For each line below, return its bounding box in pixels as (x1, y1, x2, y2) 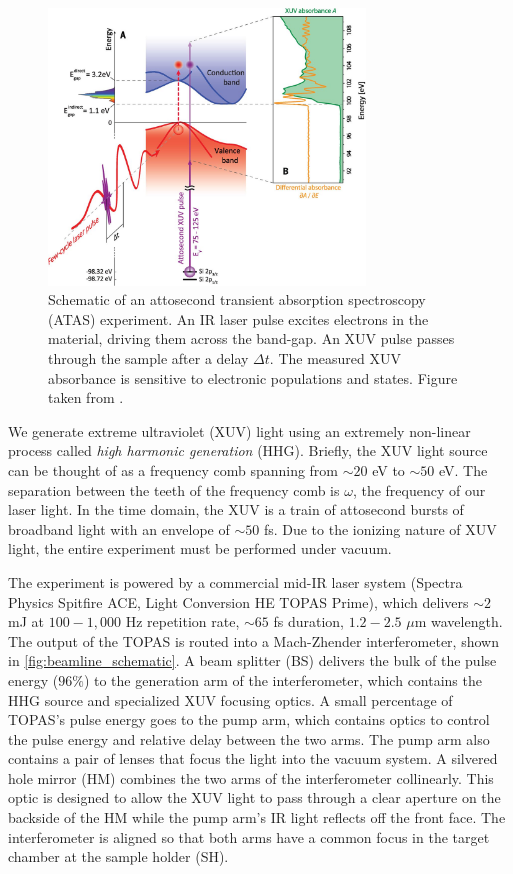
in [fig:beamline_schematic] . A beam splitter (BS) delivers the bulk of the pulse (8, 650, 497, 671)
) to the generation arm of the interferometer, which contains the (83, 669, 482, 690)
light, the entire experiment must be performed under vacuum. (8, 538, 392, 559)
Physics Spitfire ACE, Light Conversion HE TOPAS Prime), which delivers (8, 591, 469, 612)
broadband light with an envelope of (8, 518, 230, 539)
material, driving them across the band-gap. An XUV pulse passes (48, 328, 455, 349)
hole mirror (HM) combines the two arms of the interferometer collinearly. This (8, 767, 494, 788)
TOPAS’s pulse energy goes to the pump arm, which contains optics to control (8, 709, 490, 730)
